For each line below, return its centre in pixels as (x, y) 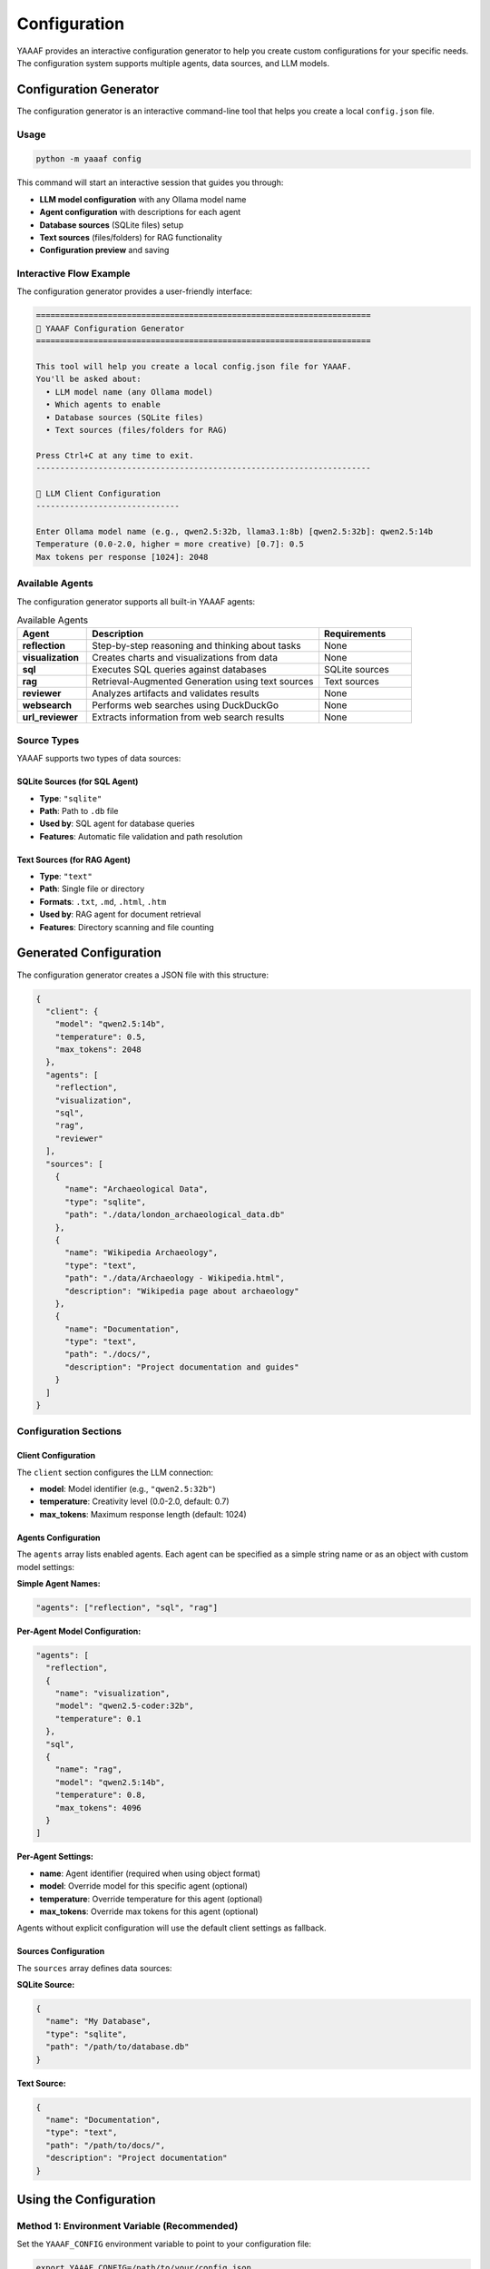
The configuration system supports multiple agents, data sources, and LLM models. (173, 63)
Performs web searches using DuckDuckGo (186, 705)
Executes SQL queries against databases (179, 670)
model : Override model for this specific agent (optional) (144, 1886)
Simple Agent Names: (59, 1583)
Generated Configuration (89, 953)
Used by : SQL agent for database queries (117, 824)
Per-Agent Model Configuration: (79, 1631)
